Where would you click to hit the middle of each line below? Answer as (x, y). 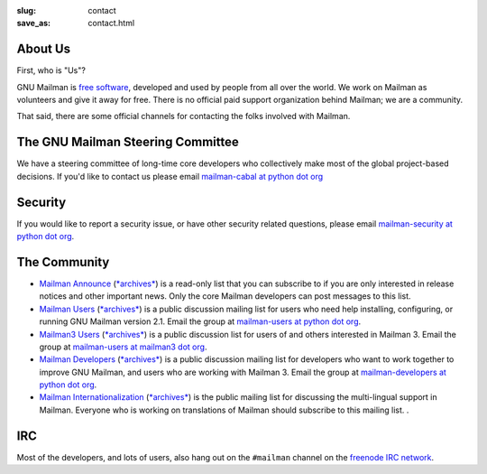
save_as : (34, 23)
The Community (63, 262)
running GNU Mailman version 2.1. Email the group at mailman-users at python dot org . (200, 321)
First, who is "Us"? (51, 70)
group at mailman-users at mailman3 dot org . (123, 347)
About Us (44, 49)
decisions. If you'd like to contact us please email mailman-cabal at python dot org (170, 176)
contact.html (111, 23)
